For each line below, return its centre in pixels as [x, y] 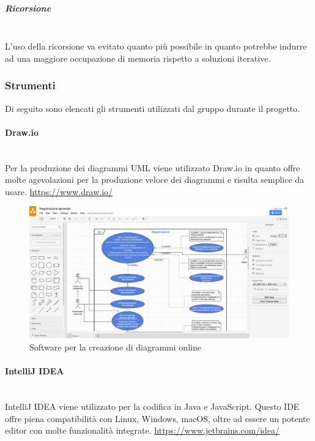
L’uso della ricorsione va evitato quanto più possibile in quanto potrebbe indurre [156, 46]
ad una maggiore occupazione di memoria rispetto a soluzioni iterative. [138, 58]
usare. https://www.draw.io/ [59, 191]
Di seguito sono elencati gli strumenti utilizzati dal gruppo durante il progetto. [153, 108]
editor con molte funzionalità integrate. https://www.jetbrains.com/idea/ [143, 430]
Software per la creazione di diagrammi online [115, 347]
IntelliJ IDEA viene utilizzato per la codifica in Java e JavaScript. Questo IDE [152, 406]
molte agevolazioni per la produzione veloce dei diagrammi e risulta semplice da [155, 180]
